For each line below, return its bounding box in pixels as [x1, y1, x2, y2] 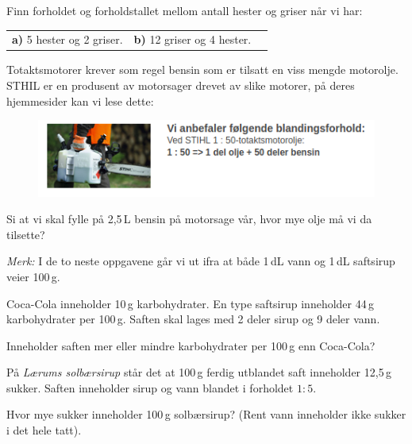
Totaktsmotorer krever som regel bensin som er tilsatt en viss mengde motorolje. [6, 61, 399, 78]
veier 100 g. [6, 268, 60, 284]
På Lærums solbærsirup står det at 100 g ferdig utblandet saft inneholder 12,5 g [6, 364, 391, 380]
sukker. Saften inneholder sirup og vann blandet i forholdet [6, 379, 294, 396]
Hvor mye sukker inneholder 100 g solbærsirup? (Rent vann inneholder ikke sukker [6, 406, 406, 423]
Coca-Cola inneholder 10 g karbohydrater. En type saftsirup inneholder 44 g [6, 295, 375, 311]
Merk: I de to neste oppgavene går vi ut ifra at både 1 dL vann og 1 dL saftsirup [6, 253, 395, 269]
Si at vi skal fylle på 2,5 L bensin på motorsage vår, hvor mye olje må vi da [6, 210, 372, 227]
